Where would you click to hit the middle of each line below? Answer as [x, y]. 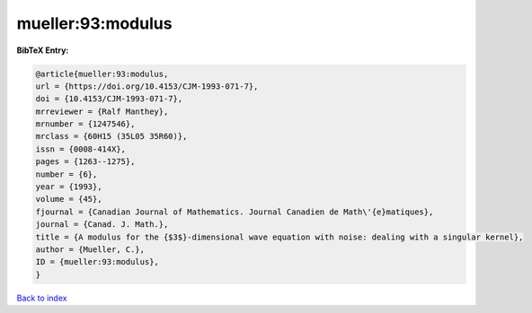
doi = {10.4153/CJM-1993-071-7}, [109, 99]
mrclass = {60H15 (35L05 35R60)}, [111, 136]
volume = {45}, [69, 199]
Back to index [42, 298]
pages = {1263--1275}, [85, 162]
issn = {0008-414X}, [80, 149]
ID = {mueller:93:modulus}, [97, 262]
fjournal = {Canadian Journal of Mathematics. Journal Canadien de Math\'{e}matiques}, [235, 212]
